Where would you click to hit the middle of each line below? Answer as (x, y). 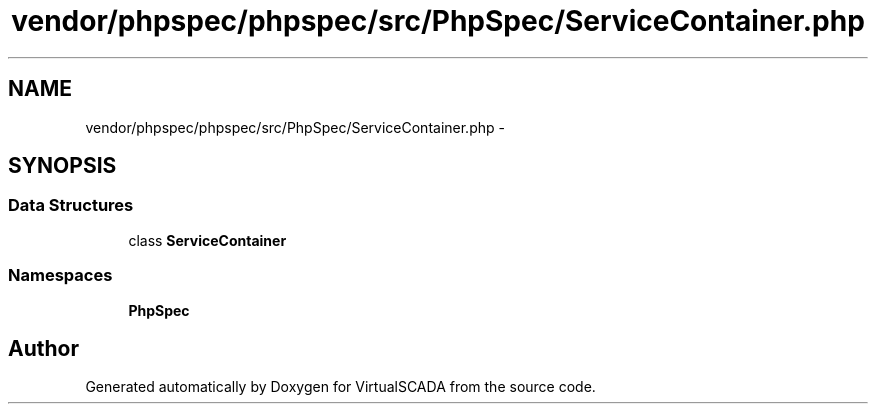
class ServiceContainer (207, 240)
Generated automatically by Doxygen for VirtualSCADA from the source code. (340, 387)
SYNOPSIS (62, 166)
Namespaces (60, 275)
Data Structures (71, 205)
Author (43, 348)
